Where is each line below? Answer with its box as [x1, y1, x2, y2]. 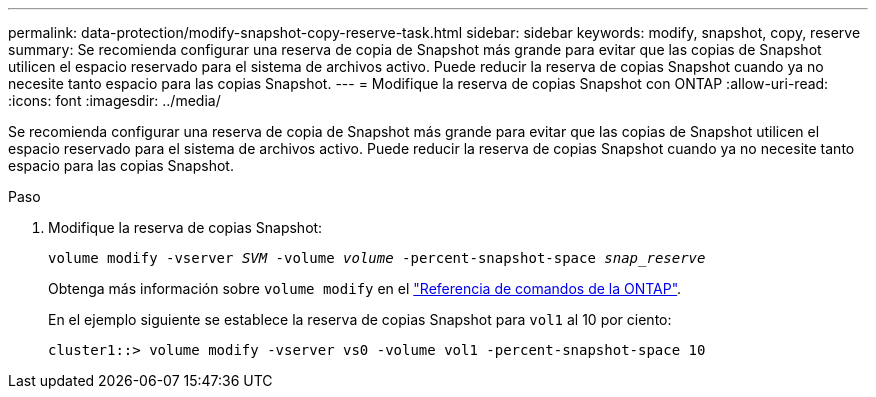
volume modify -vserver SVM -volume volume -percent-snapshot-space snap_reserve [48, 250, 706, 266]
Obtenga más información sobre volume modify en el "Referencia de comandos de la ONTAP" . [48, 280, 682, 297]
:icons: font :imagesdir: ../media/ [8, 92, 221, 109]
